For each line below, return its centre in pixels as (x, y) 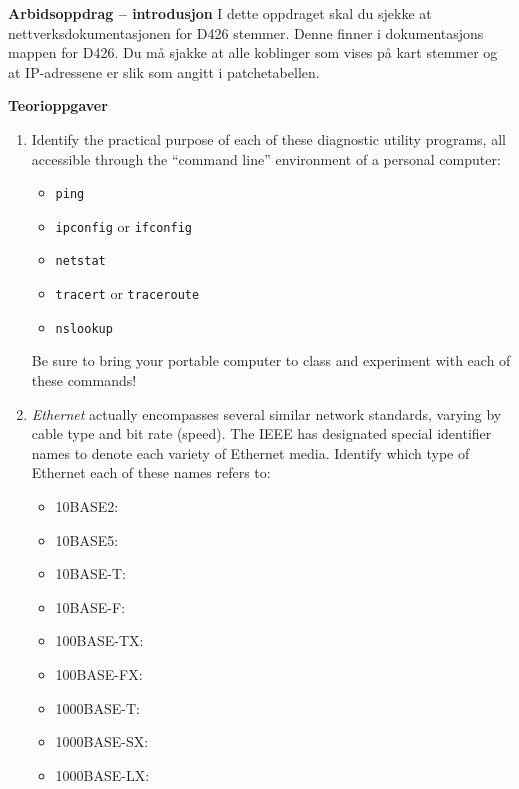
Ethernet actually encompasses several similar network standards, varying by (266, 413)
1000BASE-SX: (102, 741)
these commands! (84, 380)
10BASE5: (87, 539)
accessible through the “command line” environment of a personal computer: (266, 158)
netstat (80, 261)
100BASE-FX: (99, 673)
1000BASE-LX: (102, 774)
